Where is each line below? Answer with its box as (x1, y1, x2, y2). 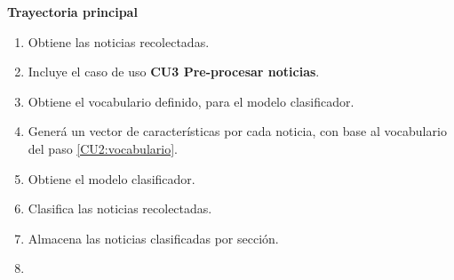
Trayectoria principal (7, 3, 138, 20)
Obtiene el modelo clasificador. (28, 169, 195, 188)
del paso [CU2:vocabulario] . (28, 139, 178, 157)
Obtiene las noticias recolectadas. (28, 32, 210, 51)
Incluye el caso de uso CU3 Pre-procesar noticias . (28, 62, 320, 81)
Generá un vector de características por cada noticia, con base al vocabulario (28, 122, 447, 140)
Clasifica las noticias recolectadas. (28, 199, 212, 218)
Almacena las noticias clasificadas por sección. (28, 228, 279, 247)
